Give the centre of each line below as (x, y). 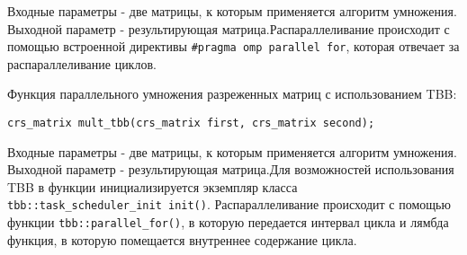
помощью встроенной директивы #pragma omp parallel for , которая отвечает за (233, 46)
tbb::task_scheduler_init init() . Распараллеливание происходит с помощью (229, 204)
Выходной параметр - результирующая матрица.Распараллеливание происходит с (229, 28)
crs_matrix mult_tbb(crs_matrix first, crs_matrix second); (191, 123)
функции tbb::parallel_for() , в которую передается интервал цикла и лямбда (228, 222)
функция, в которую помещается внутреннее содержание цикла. (182, 239)
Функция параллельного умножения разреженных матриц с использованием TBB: (232, 94)
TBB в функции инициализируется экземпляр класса (153, 186)
